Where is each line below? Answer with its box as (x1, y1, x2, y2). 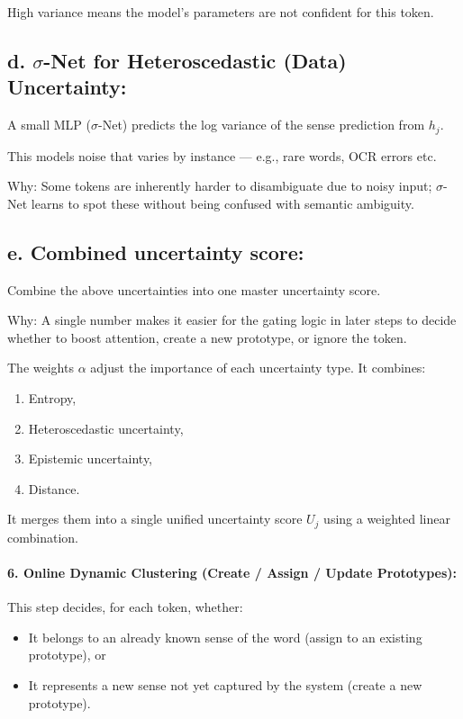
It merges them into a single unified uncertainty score (7, 509, 303, 528)
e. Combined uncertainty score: (7, 238, 304, 265)
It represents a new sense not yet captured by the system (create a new (28, 676, 422, 694)
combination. (7, 527, 78, 546)
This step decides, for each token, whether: (7, 598, 243, 616)
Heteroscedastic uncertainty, (28, 418, 184, 437)
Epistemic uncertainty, (28, 449, 153, 468)
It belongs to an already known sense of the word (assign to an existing (28, 627, 422, 646)
